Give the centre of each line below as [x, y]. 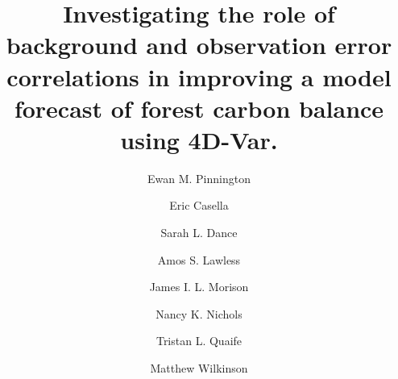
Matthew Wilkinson [199, 368]
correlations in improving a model [199, 76]
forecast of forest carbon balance [199, 108]
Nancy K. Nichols [199, 313]
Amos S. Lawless [199, 259]
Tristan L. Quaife [199, 341]
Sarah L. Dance [199, 233]
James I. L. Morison [199, 287]
